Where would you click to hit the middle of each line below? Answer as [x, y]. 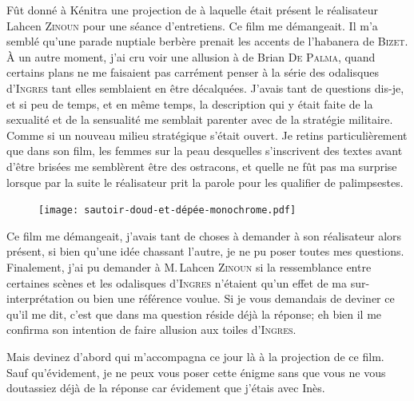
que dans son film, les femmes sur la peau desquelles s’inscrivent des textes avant [205, 151]
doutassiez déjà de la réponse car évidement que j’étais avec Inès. [166, 388]
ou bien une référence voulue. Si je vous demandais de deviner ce [236, 298]
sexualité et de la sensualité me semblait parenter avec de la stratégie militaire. [200, 119]
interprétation [40, 298]
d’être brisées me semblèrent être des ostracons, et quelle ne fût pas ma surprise [202, 166]
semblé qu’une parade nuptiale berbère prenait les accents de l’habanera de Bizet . [207, 41]
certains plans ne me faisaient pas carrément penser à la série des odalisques [193, 72]
